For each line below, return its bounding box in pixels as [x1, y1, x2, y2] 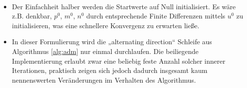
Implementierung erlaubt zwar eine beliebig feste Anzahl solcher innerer [12, 55, 226, 66]
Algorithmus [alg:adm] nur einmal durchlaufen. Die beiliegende [12, 46, 199, 56]
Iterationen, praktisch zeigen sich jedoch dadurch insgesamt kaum [12, 65, 208, 75]
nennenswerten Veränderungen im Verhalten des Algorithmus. [12, 74, 196, 85]
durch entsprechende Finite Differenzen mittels [86, 11, 226, 21]
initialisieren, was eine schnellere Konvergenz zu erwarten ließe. [12, 20, 199, 30]
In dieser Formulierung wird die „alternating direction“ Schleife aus [12, 36, 212, 47]
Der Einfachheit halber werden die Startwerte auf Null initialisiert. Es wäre [12, 1, 236, 11]
